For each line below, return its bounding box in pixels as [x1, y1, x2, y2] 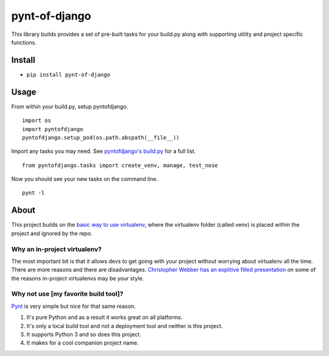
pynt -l [22, 190, 45, 196]
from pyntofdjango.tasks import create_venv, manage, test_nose [22, 162, 219, 169]
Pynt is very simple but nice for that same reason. [11, 302, 136, 310]
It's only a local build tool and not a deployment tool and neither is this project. [26, 322, 223, 329]
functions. [11, 38, 37, 46]
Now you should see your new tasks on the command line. [11, 176, 158, 183]
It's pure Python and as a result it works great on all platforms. [26, 314, 183, 321]
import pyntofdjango [22, 126, 83, 132]
